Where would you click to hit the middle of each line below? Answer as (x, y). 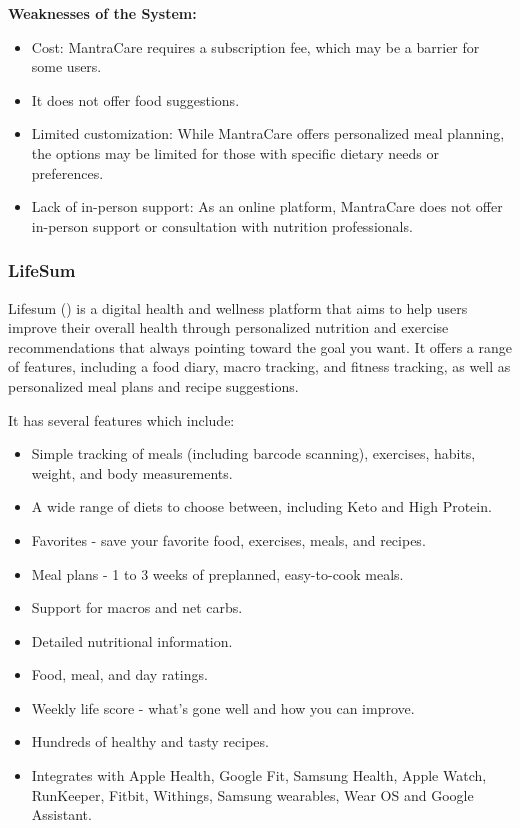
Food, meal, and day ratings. (119, 674)
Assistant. (61, 814)
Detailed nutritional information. (132, 640)
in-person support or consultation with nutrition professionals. (222, 225)
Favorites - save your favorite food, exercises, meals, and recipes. (228, 539)
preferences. (67, 172)
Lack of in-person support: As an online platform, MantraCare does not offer (267, 206)
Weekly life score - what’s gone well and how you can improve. (223, 707)
